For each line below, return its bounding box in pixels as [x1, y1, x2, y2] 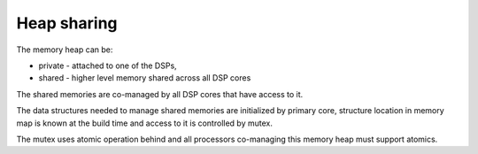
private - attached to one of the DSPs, [38, 60, 177, 71]
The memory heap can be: [16, 44, 113, 55]
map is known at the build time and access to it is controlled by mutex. [16, 118, 274, 128]
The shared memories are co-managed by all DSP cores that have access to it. [16, 89, 304, 99]
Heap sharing [16, 13, 119, 33]
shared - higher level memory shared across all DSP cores [38, 73, 251, 83]
